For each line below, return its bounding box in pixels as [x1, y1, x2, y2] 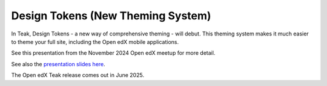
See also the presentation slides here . [11, 60, 105, 67]
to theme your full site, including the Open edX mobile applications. [11, 38, 179, 45]
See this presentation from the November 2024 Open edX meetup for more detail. [11, 49, 216, 57]
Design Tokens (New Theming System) [11, 9, 211, 22]
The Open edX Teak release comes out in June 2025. [11, 72, 145, 79]
